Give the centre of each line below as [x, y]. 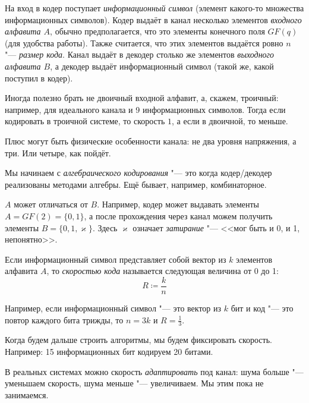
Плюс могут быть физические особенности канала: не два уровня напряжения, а [151, 141]
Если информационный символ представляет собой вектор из [116, 259]
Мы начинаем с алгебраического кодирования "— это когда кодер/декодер [138, 173]
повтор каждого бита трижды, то [64, 319]
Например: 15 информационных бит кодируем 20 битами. [109, 351]
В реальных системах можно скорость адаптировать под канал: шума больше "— [154, 371]
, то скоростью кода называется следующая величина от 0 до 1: [163, 271]
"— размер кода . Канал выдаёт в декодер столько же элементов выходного [140, 54]
